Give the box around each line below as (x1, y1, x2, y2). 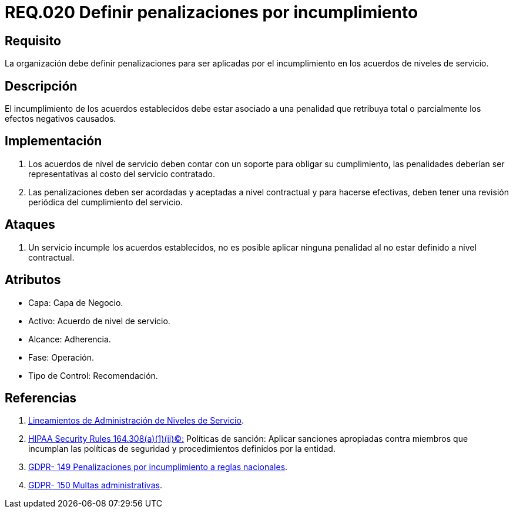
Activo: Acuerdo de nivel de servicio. (28, 315, 170, 326)
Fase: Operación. (28, 352, 94, 362)
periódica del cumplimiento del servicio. (28, 196, 183, 207)
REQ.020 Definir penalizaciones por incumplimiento (5, 2, 418, 22)
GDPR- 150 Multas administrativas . (28, 480, 162, 491)
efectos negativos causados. (5, 114, 116, 124)
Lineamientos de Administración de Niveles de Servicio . (28, 415, 244, 426)
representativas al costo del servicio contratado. (28, 168, 215, 179)
